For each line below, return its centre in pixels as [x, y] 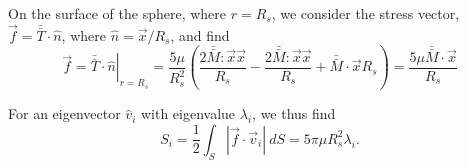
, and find [200, 34]
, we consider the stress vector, [365, 13]
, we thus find [294, 113]
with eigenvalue [188, 113]
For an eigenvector [64, 113]
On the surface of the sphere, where [117, 13]
